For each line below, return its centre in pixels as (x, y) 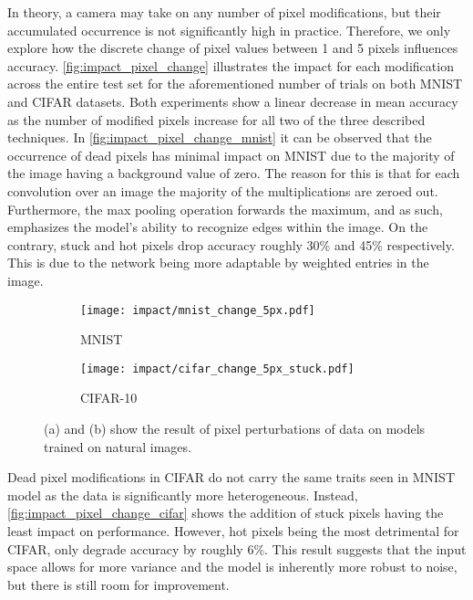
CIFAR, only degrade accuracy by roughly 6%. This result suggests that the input (237, 548)
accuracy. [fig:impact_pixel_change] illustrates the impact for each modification (231, 65)
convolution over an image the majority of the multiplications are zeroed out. (223, 190)
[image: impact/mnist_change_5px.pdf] (198, 310)
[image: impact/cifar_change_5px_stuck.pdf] (217, 368)
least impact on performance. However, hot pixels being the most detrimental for (233, 530)
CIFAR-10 (109, 398)
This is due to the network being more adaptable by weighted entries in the (218, 263)
